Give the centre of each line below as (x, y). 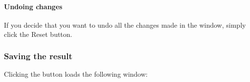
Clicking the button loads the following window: (76, 74)
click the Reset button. (38, 34)
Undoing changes (33, 6)
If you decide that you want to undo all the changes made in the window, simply (125, 25)
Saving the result (38, 56)
